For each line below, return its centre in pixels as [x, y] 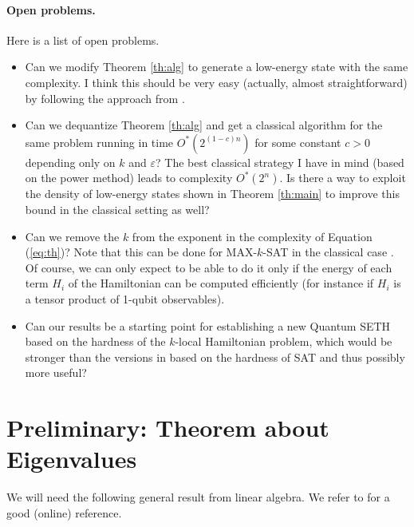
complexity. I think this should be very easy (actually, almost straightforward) [216, 82]
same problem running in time [99, 142]
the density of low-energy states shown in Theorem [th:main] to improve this [212, 194]
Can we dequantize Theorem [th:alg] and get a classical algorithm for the [204, 125]
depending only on [70, 162]
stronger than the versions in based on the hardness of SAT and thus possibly [215, 357]
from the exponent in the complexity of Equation [252, 236]
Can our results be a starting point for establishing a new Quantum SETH [208, 325]
